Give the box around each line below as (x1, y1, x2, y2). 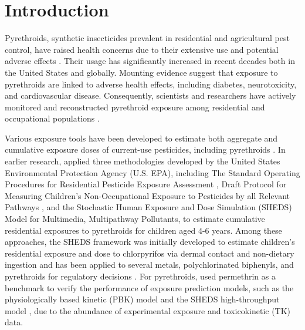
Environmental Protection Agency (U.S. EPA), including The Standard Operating (5, 166, 300, 179)
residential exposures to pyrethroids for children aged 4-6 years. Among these (5, 224, 282, 236)
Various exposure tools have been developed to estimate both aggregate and (5, 132, 278, 144)
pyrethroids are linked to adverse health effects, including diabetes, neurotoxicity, (5, 78, 297, 90)
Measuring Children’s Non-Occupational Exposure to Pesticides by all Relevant (5, 189, 290, 201)
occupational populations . (5, 112, 100, 124)
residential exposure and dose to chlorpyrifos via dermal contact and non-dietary (5, 247, 294, 259)
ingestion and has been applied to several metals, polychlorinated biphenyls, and (5, 258, 294, 271)
